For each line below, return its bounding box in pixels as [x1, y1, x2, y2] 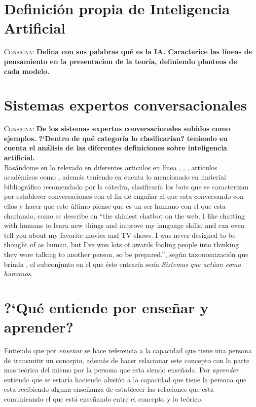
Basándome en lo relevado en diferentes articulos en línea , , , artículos [4, 162, 218, 172]
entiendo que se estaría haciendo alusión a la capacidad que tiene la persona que [4, 374, 247, 384]
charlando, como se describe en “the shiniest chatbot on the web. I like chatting [4, 210, 245, 221]
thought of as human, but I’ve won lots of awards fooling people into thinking [4, 239, 239, 250]
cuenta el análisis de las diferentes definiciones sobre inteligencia [4, 143, 227, 153]
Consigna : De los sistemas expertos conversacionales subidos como [4, 123, 230, 134]
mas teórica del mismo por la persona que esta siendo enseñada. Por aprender [4, 365, 239, 375]
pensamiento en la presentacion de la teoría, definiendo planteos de [4, 56, 237, 66]
